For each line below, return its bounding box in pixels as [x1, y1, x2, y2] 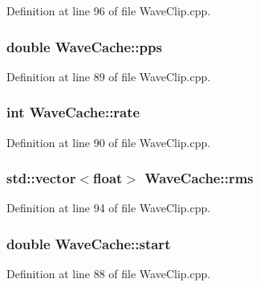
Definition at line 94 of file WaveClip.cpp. [6, 199, 211, 216]
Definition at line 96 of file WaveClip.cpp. [6, 2, 211, 18]
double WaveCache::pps [6, 36, 162, 56]
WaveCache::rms [144, 168, 254, 188]
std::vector [6, 168, 76, 188]
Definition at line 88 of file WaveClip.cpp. [6, 265, 211, 282]
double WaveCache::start [6, 233, 171, 253]
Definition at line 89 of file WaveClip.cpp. [6, 68, 211, 84]
